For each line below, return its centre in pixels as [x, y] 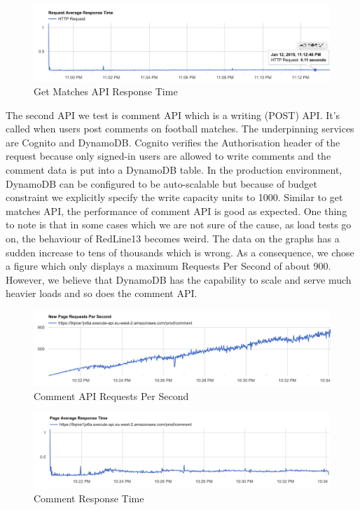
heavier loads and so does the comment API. [102, 293]
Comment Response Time [89, 498]
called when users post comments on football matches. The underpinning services [180, 129]
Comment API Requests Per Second [111, 396]
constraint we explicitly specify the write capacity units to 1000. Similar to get [174, 197]
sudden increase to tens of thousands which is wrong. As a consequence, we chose [180, 252]
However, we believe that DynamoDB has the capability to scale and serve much [179, 279]
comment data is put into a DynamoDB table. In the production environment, [174, 170]
